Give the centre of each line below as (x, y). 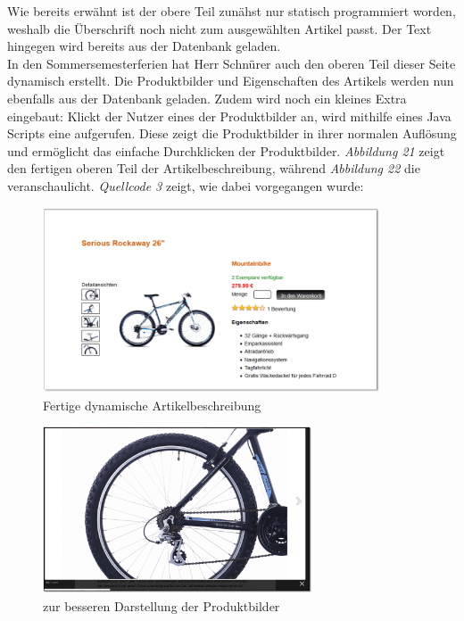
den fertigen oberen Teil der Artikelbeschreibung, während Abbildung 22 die (214, 168)
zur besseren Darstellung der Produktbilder (162, 605)
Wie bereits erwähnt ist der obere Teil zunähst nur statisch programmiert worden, (232, 11)
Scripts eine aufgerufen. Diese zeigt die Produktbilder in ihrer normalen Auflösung (232, 133)
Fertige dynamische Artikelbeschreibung (152, 405)
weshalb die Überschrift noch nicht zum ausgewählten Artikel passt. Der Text (220, 28)
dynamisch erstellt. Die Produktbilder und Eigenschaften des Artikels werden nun (231, 81)
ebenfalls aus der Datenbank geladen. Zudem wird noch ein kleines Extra (207, 98)
